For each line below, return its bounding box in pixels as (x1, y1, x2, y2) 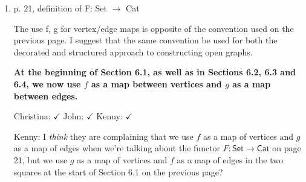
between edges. (13, 89, 78, 102)
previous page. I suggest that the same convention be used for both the (13, 34, 278, 46)
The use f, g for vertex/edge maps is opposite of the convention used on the (13, 22, 294, 34)
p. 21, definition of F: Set (13, 2, 108, 14)
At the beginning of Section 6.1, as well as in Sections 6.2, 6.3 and (13, 66, 296, 78)
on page (272, 142, 301, 154)
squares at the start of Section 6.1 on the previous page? (13, 165, 223, 178)
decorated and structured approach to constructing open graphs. (13, 45, 253, 58)
